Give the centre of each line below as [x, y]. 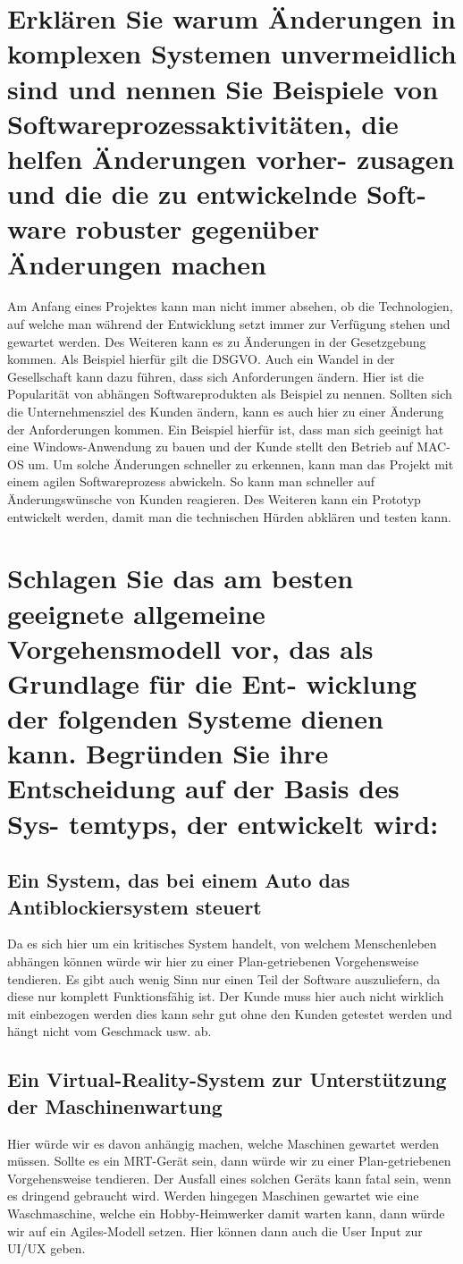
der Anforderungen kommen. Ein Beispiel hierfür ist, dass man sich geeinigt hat [226, 429]
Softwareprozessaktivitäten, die [203, 123]
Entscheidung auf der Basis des [203, 788]
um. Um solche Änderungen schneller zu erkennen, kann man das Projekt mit [241, 463]
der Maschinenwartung [115, 1105]
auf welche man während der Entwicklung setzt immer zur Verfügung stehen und [229, 324]
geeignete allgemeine [136, 613]
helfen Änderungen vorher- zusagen [231, 158]
